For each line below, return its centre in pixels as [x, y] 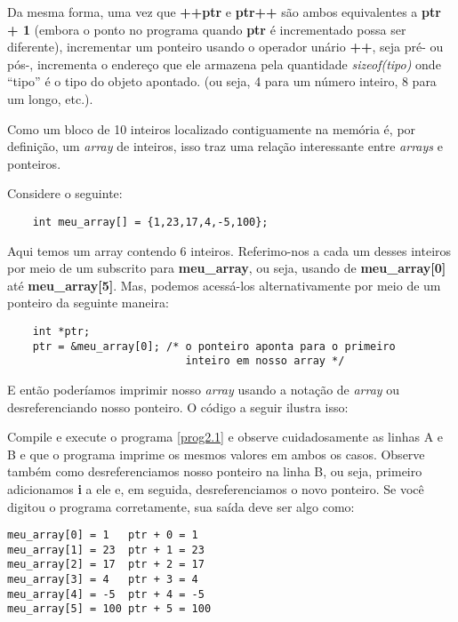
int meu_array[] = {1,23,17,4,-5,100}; [150, 222]
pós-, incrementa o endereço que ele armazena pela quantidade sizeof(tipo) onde [224, 64]
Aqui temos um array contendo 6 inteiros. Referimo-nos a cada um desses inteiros [229, 250]
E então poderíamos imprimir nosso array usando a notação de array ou [204, 389]
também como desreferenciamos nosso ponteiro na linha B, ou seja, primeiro [215, 471]
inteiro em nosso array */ [265, 361]
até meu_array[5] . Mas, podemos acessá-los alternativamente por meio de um [224, 285]
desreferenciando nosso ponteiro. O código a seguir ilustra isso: [178, 407]
